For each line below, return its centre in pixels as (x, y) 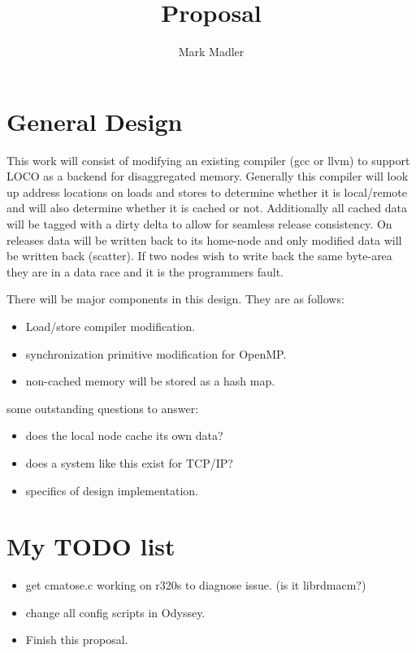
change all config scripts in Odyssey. (115, 612)
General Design (95, 121)
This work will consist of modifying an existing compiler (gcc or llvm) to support (208, 160)
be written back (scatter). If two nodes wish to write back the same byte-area (199, 256)
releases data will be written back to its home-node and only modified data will (204, 239)
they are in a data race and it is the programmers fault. (145, 271)
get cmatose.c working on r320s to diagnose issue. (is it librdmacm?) (196, 585)
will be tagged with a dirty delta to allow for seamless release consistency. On (199, 224)
